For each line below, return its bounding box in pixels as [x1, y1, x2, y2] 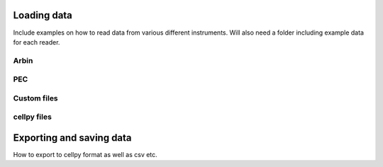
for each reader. [13, 38, 60, 46]
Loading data [13, 9, 72, 21]
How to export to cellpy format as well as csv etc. [13, 151, 157, 159]
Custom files [13, 93, 58, 103]
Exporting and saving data [13, 132, 132, 144]
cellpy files [13, 112, 52, 122]
